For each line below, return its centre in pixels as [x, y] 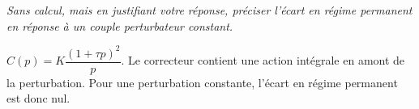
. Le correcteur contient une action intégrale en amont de [263, 60]
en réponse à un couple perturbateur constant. [120, 25]
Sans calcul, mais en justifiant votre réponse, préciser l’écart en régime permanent [209, 10]
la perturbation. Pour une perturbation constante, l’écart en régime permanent [202, 82]
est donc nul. [38, 98]
